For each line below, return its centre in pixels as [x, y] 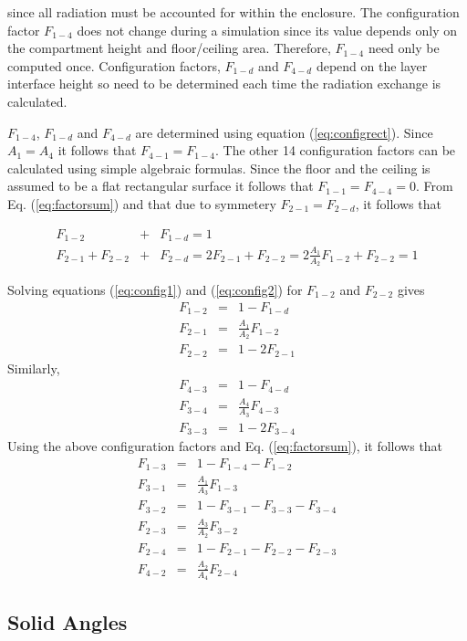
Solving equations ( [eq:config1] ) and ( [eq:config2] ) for [155, 289]
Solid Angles [67, 622]
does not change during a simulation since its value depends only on [267, 30]
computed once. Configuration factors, [114, 65]
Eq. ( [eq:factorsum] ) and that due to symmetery [142, 203]
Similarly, [34, 368]
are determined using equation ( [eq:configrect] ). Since [284, 132]
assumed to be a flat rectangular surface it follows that [161, 186]
